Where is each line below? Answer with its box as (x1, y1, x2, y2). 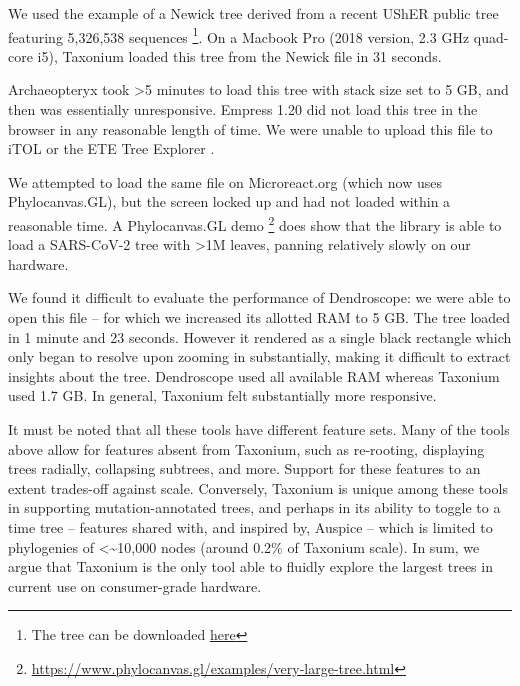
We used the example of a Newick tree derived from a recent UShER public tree (8, 3, 499, 23)
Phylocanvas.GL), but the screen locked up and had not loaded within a (8, 191, 451, 212)
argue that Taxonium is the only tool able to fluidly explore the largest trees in (8, 556, 493, 577)
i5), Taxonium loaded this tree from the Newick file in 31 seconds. (37, 45, 442, 66)
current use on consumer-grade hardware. (8, 575, 262, 596)
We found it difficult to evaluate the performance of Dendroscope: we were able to (8, 287, 511, 308)
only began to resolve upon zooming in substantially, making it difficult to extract (8, 346, 511, 367)
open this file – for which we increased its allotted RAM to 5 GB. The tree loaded (8, 307, 511, 328)
